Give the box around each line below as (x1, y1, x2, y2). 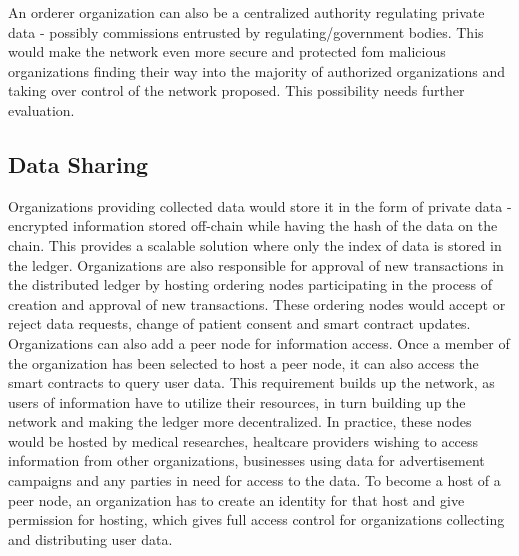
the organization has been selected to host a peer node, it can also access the (8, 352, 479, 373)
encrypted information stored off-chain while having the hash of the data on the (8, 215, 498, 236)
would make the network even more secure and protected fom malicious (8, 41, 446, 62)
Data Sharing (8, 148, 149, 179)
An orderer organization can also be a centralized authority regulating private (8, 2, 485, 22)
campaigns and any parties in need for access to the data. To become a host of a (8, 470, 501, 491)
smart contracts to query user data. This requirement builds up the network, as (8, 372, 495, 393)
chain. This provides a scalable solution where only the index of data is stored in (8, 234, 502, 255)
